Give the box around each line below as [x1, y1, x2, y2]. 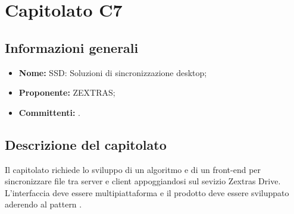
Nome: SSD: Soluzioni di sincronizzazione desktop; [18, 66, 207, 78]
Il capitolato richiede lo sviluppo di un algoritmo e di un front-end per [5, 163, 261, 175]
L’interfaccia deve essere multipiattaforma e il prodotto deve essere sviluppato [5, 186, 289, 199]
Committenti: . [18, 106, 80, 118]
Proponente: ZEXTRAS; [18, 86, 115, 99]
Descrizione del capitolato [5, 135, 167, 153]
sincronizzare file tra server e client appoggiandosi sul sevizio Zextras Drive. [5, 175, 281, 187]
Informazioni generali [5, 38, 139, 56]
